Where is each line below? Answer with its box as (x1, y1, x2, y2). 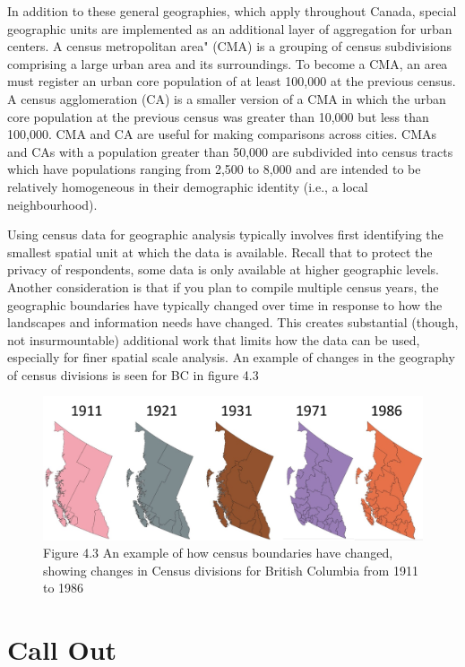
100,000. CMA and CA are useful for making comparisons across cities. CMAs (7, 125, 436, 143)
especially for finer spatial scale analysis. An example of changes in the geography (7, 348, 455, 367)
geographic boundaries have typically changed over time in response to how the (7, 295, 443, 314)
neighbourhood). (7, 195, 98, 213)
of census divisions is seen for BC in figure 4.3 (7, 365, 259, 384)
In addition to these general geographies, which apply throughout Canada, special (7, 2, 457, 20)
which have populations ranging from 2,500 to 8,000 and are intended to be (7, 160, 421, 178)
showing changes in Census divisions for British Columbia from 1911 (43, 560, 418, 579)
